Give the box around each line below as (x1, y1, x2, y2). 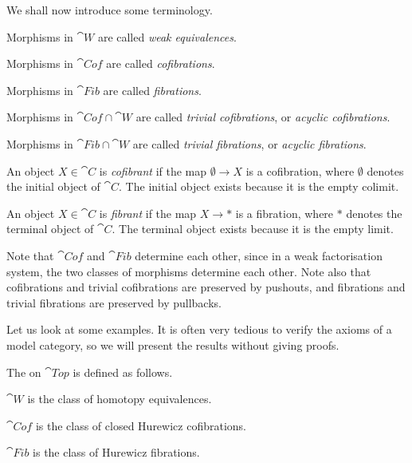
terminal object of (6, 220, 94, 237)
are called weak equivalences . (97, 28, 237, 45)
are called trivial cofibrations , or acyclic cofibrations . (135, 109, 390, 125)
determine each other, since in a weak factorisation (135, 247, 383, 263)
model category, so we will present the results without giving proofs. (6, 336, 339, 353)
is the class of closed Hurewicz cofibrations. (35, 417, 246, 433)
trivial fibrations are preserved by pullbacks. (6, 294, 222, 311)
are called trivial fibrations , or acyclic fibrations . (132, 135, 367, 152)
